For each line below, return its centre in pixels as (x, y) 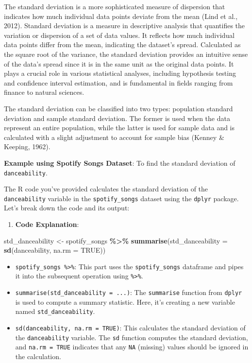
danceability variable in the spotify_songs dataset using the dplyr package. (121, 198)
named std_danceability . (55, 311)
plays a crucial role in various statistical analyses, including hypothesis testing (120, 73)
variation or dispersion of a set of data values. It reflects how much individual (119, 35)
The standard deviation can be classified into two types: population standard (118, 108)
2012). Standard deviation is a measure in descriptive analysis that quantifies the (125, 26)
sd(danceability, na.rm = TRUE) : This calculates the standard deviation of (130, 328)
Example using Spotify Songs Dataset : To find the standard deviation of (120, 163)
